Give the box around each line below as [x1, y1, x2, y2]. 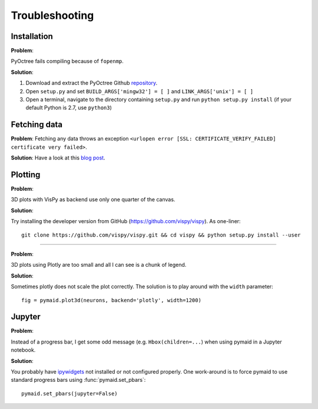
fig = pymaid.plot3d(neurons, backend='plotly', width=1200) [21, 297, 201, 303]
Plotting [11, 169, 41, 179]
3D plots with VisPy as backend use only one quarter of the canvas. [11, 196, 175, 203]
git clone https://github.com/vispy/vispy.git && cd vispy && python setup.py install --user [21, 231, 301, 238]
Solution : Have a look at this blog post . [11, 154, 105, 162]
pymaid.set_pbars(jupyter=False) [21, 390, 118, 397]
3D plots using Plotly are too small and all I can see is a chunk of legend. [11, 261, 187, 269]
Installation [11, 31, 53, 41]
